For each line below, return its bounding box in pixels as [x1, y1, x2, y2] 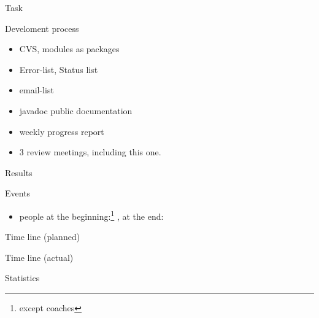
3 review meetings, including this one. [19, 145, 161, 158]
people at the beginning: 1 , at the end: [19, 207, 164, 222]
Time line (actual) [5, 250, 74, 263]
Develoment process [5, 21, 79, 34]
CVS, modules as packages [19, 42, 120, 55]
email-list [19, 83, 54, 96]
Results [5, 166, 33, 179]
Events [5, 187, 31, 200]
